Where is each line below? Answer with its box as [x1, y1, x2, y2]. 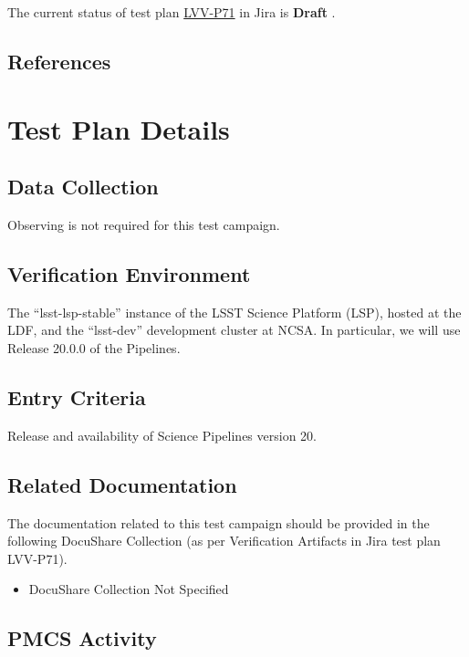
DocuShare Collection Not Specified [28, 579, 229, 599]
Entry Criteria [7, 382, 146, 411]
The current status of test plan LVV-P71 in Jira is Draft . [7, 3, 336, 21]
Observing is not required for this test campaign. [7, 214, 280, 234]
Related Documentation [7, 470, 237, 498]
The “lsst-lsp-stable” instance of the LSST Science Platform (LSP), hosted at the [7, 302, 462, 321]
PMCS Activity [7, 624, 157, 652]
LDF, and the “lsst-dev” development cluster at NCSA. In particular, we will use [7, 320, 461, 339]
